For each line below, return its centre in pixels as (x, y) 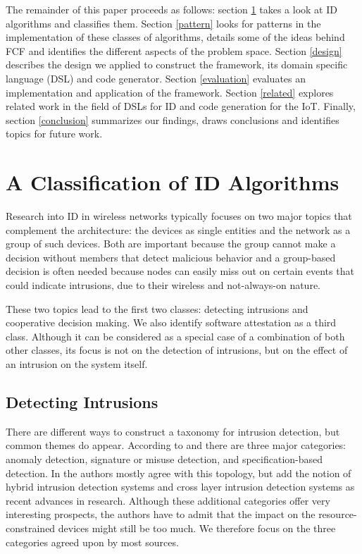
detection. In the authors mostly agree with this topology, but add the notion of (179, 473)
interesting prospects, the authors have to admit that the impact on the (161, 514)
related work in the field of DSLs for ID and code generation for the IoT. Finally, (181, 106)
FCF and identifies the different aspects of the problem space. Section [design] (174, 50)
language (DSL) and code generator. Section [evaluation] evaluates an (156, 78)
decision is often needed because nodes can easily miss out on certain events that (180, 271)
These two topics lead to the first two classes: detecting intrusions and (157, 308)
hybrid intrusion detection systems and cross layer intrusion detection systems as (180, 487)
